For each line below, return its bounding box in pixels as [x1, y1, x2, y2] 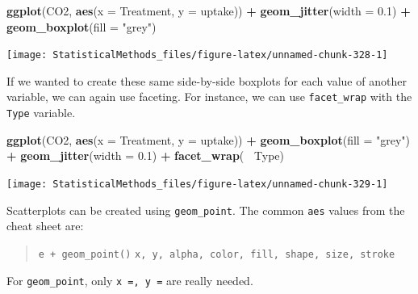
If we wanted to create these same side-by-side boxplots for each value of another [6, 72, 407, 89]
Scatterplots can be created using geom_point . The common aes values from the [6, 201, 405, 218]
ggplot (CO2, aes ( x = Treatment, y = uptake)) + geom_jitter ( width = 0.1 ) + [6, 2, 411, 19]
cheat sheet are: [6, 217, 84, 234]
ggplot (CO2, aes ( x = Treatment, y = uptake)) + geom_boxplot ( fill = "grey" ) [6, 131, 410, 148]
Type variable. [6, 104, 76, 121]
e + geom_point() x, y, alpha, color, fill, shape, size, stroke [38, 248, 395, 260]
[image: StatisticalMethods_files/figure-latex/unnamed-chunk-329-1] [6, 178, 388, 190]
